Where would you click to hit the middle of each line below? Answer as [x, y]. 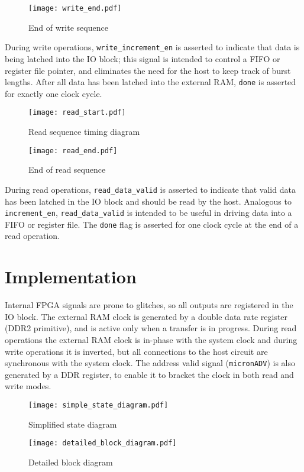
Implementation [71, 277]
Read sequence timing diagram [84, 131]
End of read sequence [67, 169]
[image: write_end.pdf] [75, 8]
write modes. [28, 386]
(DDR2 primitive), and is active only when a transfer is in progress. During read [151, 328]
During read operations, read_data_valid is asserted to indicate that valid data [150, 189]
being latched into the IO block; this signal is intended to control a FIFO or [143, 58]
